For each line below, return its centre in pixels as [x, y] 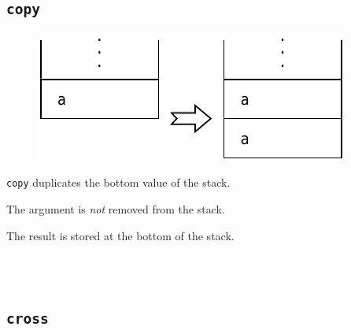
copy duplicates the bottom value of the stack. [118, 182]
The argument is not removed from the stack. [116, 209]
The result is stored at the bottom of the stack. [120, 235]
